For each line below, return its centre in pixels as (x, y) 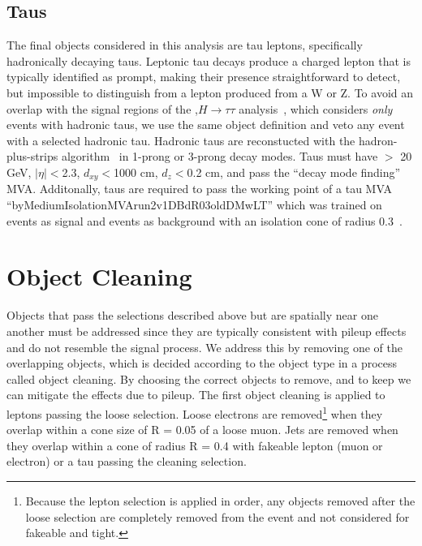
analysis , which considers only (316, 108)
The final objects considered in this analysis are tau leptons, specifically (185, 45)
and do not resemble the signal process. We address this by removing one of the (205, 347)
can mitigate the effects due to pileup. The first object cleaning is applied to (196, 395)
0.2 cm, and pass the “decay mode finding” (294, 172)
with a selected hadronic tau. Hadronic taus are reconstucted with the (181, 140)
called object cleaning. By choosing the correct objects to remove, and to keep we (209, 378)
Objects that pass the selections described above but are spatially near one (192, 315)
